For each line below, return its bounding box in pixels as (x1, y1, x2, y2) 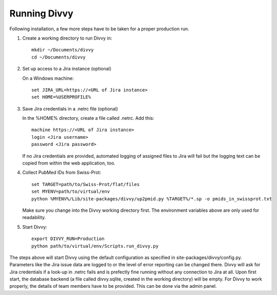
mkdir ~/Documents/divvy (31, 47, 94, 53)
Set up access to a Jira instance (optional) (22, 66, 112, 72)
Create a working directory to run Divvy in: (22, 35, 112, 41)
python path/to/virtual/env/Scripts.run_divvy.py (31, 243, 159, 249)
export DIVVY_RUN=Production (31, 236, 105, 242)
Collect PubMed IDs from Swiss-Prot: (22, 170, 102, 176)
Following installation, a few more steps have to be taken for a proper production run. (9, 26, 189, 32)
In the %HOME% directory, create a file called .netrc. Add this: (22, 115, 154, 121)
